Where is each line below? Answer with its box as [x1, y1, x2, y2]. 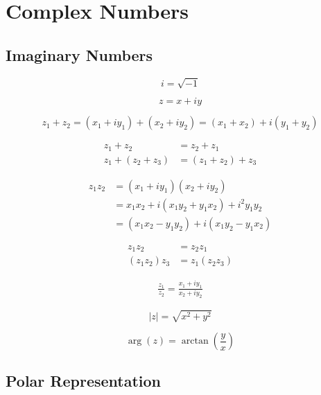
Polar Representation [6, 370, 162, 392]
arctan [181, 336, 209, 346]
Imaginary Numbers [6, 44, 153, 65]
